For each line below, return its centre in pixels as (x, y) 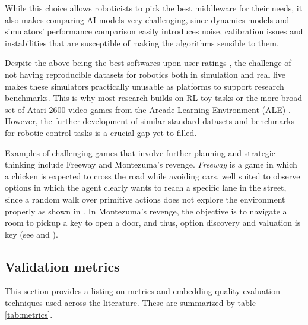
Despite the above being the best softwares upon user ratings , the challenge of (148, 63)
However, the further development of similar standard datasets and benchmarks (150, 121)
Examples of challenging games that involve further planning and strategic (140, 152)
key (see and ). (31, 234)
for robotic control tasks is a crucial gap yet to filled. (101, 132)
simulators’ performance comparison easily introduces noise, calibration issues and (154, 31)
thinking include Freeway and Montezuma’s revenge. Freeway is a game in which (151, 164)
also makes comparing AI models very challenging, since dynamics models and (147, 19)
